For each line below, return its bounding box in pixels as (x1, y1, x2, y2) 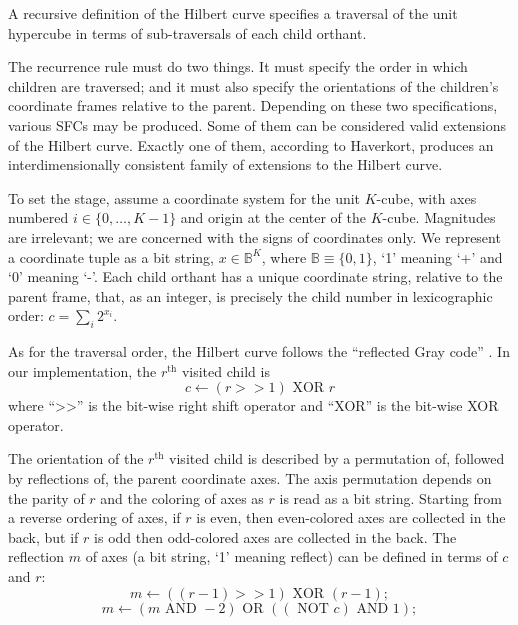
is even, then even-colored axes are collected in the (196, 507, 506, 528)
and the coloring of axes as (100, 487, 264, 508)
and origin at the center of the (180, 207, 366, 228)
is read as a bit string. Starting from (279, 487, 502, 508)
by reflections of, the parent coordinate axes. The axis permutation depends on (8, 468, 492, 489)
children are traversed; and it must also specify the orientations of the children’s (8, 75, 499, 96)
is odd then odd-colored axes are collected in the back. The (94, 526, 457, 547)
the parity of (8, 487, 85, 508)
